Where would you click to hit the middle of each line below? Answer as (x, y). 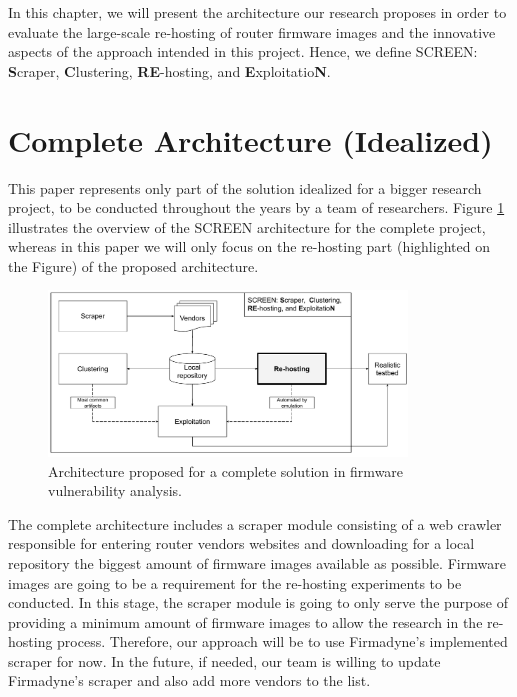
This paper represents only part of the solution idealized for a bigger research (245, 187)
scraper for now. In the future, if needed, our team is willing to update (224, 660)
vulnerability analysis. (115, 490)
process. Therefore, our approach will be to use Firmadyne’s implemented (282, 641)
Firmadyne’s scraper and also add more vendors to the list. (189, 680)
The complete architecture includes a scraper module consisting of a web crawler (255, 523)
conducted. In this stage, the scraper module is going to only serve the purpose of (258, 602)
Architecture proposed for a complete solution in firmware (226, 470)
